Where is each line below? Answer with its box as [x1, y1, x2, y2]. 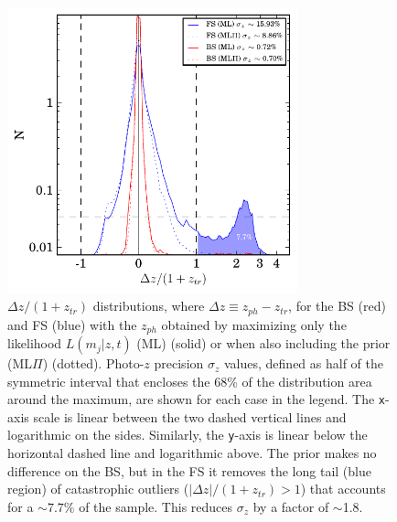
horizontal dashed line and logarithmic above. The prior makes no [7, 443, 377, 463]
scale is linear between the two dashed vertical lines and [33, 407, 347, 426]
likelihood [7, 334, 62, 353]
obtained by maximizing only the [161, 314, 347, 334]
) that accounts [300, 479, 386, 498]
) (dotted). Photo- [42, 354, 145, 373]
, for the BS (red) [288, 296, 386, 315]
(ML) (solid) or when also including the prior [136, 334, 391, 353]
